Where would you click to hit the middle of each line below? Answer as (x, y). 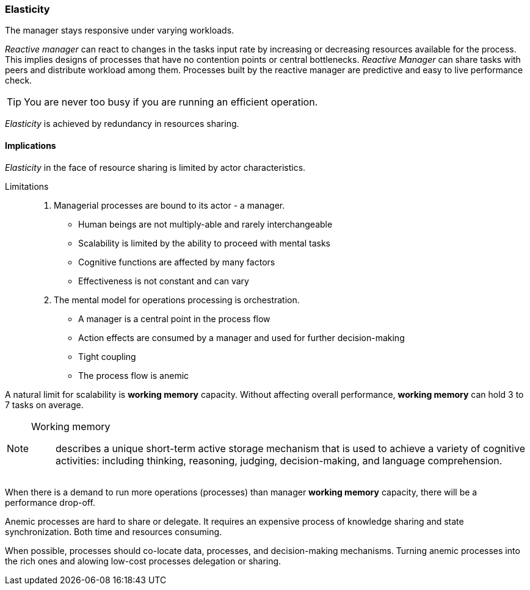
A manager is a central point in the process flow (174, 318)
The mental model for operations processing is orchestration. (177, 300)
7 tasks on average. (44, 405)
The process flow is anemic (134, 375)
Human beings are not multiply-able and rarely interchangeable (205, 224)
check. (19, 81)
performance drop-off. (50, 502)
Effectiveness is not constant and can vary (164, 281)
